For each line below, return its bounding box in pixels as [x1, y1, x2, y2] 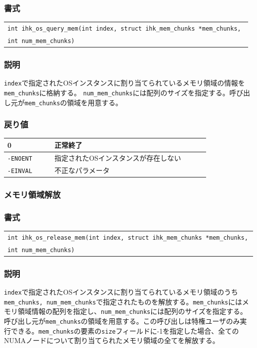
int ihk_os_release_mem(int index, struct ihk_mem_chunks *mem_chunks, [7, 234, 248, 241]
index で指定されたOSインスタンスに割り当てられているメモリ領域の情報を [4, 78, 245, 88]
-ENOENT [7, 155, 33, 162]
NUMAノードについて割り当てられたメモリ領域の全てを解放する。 [4, 335, 219, 346]
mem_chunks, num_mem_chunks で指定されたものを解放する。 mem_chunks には [4, 296, 242, 306]
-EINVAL [7, 167, 33, 174]
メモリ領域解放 [4, 188, 61, 200]
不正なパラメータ [54, 165, 110, 175]
